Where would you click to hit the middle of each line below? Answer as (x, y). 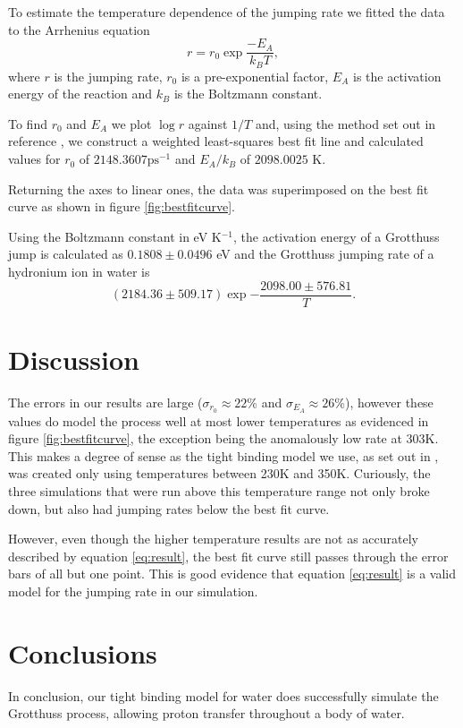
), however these (389, 402)
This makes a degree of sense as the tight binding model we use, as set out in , (223, 455)
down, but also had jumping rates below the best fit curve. (169, 508)
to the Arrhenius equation (79, 29)
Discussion (74, 359)
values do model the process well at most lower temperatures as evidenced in (219, 420)
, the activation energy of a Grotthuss (337, 236)
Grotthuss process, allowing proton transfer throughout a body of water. (206, 713)
